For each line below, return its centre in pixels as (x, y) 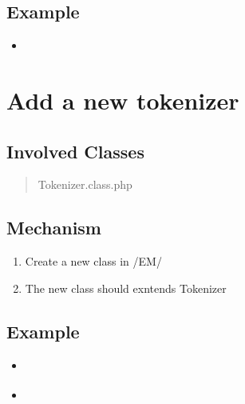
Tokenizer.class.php (85, 184)
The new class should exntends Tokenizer (126, 288)
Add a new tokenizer (123, 100)
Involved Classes (75, 151)
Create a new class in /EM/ (93, 261)
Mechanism (54, 228)
